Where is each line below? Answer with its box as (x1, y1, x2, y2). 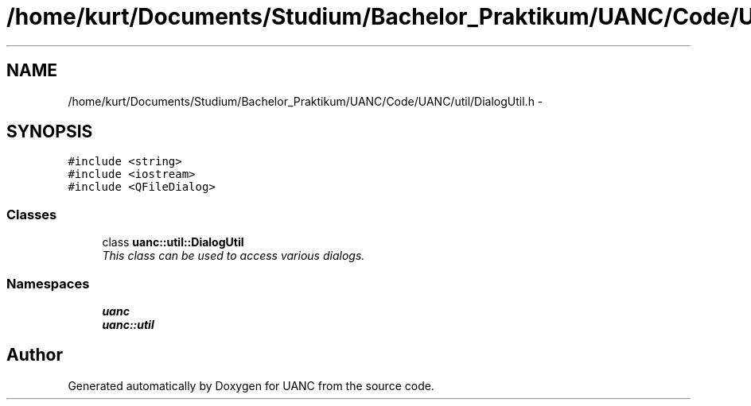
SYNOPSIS (6, 122, 93, 142)
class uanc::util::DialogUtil (102, 235, 244, 249)
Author (6, 345, 63, 365)
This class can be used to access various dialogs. (102, 249, 365, 263)
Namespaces (6, 275, 90, 292)
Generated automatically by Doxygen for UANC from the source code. (68, 378, 434, 392)
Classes (6, 206, 57, 222)
